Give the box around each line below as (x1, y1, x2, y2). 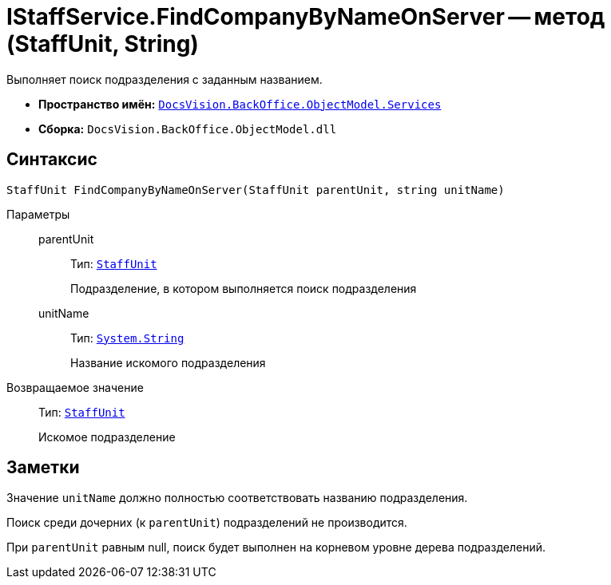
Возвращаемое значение (6, 380, 144, 394)
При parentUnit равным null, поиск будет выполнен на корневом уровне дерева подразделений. (6, 540, 546, 555)
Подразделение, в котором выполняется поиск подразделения (70, 281, 417, 295)
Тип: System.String (70, 330, 184, 345)
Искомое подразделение (38, 429, 176, 444)
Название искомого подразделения (70, 355, 266, 370)
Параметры (6, 207, 70, 221)
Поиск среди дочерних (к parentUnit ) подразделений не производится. (6, 516, 407, 530)
